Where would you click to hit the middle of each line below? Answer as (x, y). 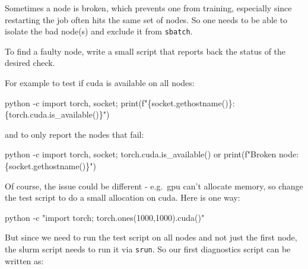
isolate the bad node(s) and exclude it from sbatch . (99, 31)
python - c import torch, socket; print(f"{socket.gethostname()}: (120, 102)
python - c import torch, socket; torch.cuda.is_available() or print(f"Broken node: (152, 154)
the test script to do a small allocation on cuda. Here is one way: (123, 197)
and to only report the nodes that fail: (74, 134)
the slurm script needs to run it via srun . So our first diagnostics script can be (148, 249)
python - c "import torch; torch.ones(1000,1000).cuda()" (105, 217)
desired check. (30, 63)
